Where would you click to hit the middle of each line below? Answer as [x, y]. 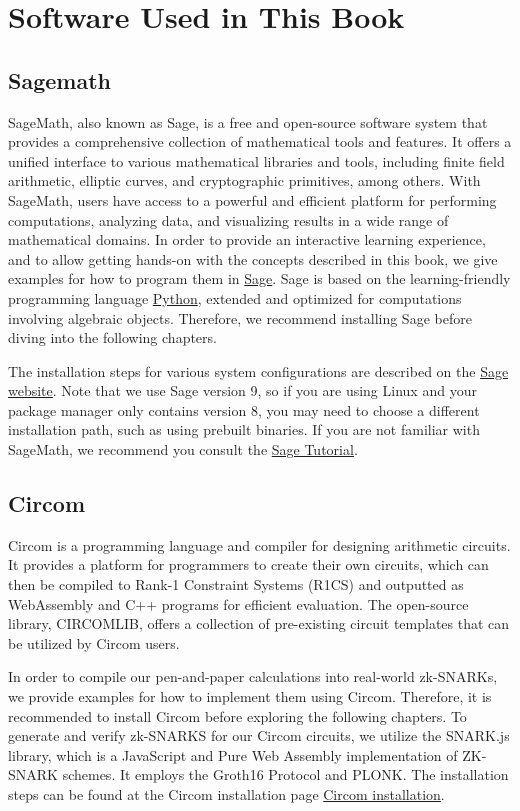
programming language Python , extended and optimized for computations [235, 297]
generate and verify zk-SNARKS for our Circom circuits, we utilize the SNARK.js [259, 735]
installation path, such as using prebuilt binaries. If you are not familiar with [244, 429]
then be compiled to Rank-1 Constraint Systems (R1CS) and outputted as [236, 584]
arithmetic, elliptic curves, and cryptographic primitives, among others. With [244, 180]
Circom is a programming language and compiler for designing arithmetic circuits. [259, 544]
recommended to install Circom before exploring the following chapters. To [237, 715]
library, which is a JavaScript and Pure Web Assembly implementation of [233, 754]
